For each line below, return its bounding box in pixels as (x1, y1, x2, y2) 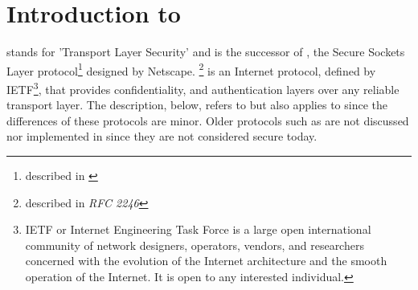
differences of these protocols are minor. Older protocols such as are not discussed (6, 112, 409, 129)
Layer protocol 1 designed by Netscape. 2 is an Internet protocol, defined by (6, 59, 376, 79)
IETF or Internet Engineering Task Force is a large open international (25, 221, 371, 238)
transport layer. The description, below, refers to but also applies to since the (6, 96, 387, 113)
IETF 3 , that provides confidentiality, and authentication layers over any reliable (6, 78, 400, 97)
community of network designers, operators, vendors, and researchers (25, 236, 364, 253)
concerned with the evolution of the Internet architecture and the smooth (25, 252, 387, 269)
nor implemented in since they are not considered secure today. (6, 128, 318, 145)
